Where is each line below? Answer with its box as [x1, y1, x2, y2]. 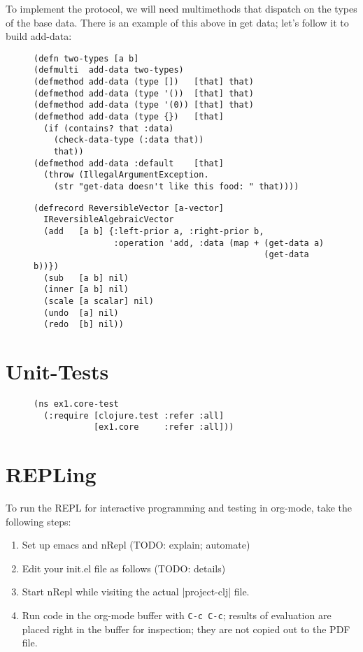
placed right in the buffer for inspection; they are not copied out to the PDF [22, 621, 350, 636]
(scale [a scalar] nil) [43, 296, 154, 306]
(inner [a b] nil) [43, 284, 129, 295]
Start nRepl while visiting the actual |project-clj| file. [22, 584, 250, 599]
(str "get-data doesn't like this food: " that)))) [53, 182, 299, 191]
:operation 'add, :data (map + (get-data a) [113, 238, 325, 248]
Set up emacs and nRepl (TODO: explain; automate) [22, 537, 250, 552]
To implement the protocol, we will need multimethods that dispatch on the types [6, 1, 357, 15]
